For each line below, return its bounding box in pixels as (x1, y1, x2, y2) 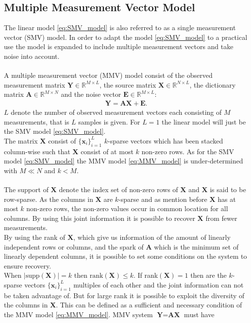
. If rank (133, 270, 158, 280)
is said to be (210, 184, 246, 194)
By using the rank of (4, 232, 66, 242)
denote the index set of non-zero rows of (59, 184, 178, 194)
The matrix (4, 135, 38, 145)
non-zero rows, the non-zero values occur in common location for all (26, 203, 228, 214)
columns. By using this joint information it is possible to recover (4, 213, 195, 223)
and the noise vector (61, 89, 121, 99)
